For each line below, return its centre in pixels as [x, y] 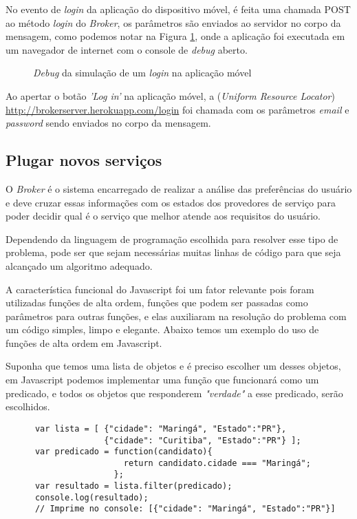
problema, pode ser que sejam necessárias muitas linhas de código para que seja [173, 252]
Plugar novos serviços [84, 160]
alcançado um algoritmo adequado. [79, 265]
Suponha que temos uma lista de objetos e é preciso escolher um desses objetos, [173, 366]
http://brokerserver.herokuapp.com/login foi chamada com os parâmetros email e [177, 109]
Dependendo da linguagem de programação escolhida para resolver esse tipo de [172, 239]
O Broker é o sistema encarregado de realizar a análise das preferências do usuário [179, 188]
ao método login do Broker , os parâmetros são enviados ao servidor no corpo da [173, 22]
